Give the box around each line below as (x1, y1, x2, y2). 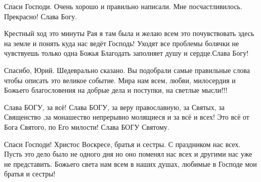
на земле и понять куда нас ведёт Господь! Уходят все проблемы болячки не (4, 38, 239, 48)
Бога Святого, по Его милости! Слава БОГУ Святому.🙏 (4, 121, 171, 132)
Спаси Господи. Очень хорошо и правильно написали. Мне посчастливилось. (4, 1, 242, 11)
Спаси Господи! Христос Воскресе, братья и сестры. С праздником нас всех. (4, 138, 241, 149)
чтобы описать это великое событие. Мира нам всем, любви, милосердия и (4, 75, 236, 85)
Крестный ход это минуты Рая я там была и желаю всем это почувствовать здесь (4, 28, 254, 39)
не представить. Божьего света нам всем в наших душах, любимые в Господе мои (4, 158, 257, 169)
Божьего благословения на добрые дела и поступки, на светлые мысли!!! (4, 85, 228, 95)
